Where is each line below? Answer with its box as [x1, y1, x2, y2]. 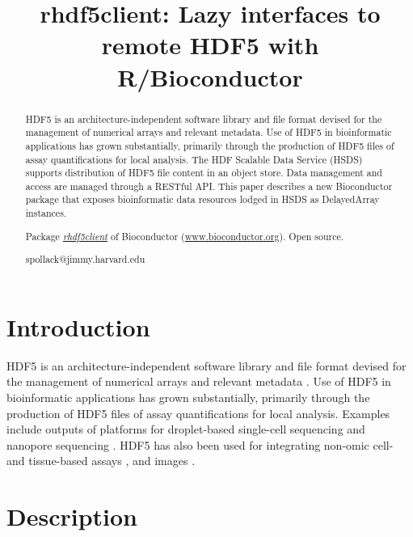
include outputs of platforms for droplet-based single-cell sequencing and [6, 421, 365, 438]
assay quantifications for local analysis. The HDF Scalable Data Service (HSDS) [25, 152, 363, 166]
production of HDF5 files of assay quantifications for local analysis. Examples [6, 404, 390, 421]
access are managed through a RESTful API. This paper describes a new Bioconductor [25, 179, 393, 192]
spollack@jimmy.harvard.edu [25, 252, 145, 266]
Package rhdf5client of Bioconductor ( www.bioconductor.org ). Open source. [25, 229, 344, 243]
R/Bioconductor [117, 60, 303, 93]
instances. [25, 206, 67, 220]
